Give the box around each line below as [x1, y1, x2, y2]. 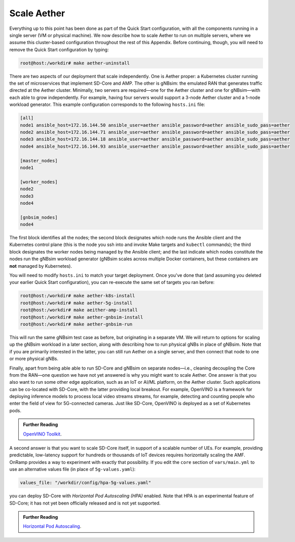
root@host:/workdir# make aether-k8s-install [20, 293, 135, 299]
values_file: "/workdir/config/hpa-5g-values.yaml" [20, 480, 152, 486]
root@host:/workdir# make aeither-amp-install [20, 307, 138, 313]
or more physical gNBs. [9, 355, 58, 362]
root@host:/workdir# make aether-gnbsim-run [20, 321, 133, 327]
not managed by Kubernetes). [9, 263, 72, 269]
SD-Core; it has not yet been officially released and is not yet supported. [9, 500, 161, 506]
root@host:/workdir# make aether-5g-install [20, 300, 133, 306]
